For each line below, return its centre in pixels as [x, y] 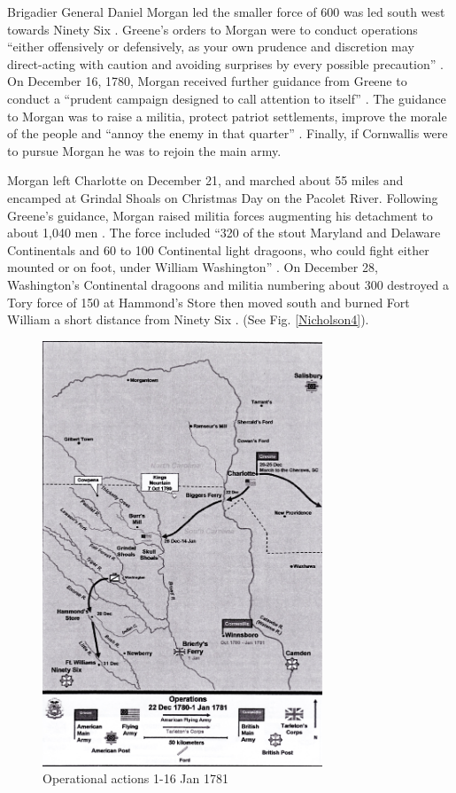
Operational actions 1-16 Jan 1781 [135, 778]
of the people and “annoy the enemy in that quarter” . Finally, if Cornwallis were [228, 133]
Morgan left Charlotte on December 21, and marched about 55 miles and [205, 180]
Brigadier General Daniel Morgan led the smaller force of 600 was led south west [226, 12]
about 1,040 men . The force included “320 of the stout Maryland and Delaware [224, 233]
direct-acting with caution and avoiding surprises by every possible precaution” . [225, 63]
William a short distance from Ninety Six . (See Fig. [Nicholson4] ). [188, 319]
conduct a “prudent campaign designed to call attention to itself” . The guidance [227, 98]
